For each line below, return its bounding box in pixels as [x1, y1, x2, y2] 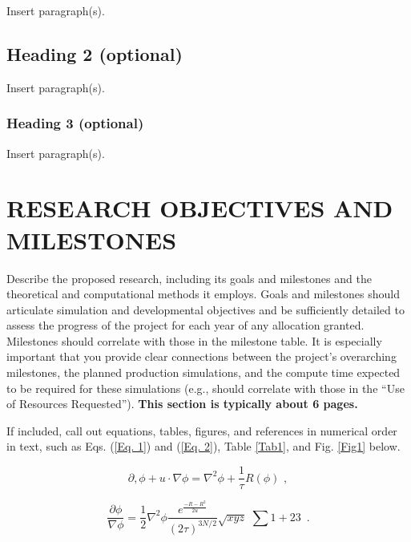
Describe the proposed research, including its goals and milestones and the [6, 269, 372, 286]
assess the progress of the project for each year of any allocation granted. [6, 317, 365, 334]
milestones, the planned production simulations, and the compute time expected [6, 364, 401, 381]
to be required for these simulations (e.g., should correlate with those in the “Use [6, 379, 405, 396]
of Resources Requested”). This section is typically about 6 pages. [6, 395, 358, 412]
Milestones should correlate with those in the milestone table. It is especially [6, 332, 382, 349]
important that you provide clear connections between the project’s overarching [6, 348, 397, 365]
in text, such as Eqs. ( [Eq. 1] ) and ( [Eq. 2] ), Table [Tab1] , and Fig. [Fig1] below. [6, 438, 401, 455]
